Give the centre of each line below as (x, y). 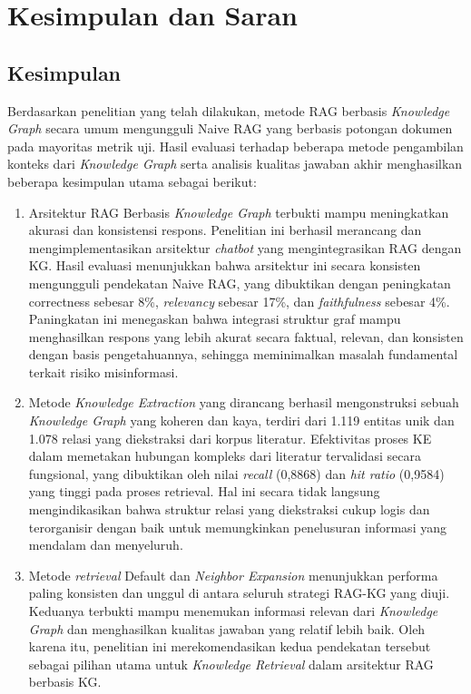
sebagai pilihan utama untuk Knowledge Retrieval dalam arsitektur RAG (231, 664)
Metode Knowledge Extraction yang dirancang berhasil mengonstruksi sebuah (244, 402)
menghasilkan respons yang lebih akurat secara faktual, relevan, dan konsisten (246, 336)
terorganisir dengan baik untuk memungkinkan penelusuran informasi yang (237, 527)
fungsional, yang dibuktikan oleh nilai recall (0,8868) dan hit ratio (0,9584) (236, 473)
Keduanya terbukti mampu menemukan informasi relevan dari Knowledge (233, 611)
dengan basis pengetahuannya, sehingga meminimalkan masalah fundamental (243, 354)
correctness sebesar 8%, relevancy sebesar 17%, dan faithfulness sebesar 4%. (239, 301)
